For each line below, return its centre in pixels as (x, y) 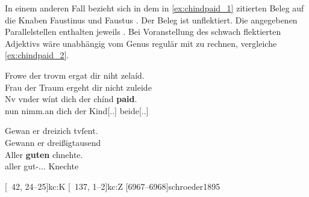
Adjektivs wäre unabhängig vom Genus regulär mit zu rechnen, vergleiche (141, 43)
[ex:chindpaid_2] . (37, 55)
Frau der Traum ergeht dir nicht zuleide (78, 87)
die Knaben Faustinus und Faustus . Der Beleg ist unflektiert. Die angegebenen (151, 20)
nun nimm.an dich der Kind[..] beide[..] (77, 110)
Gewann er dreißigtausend (53, 142)
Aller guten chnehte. (44, 154)
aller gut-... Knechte (42, 166)
